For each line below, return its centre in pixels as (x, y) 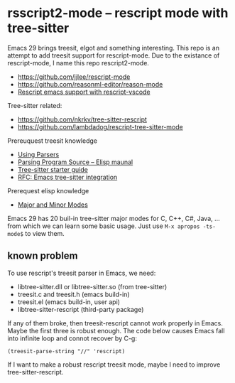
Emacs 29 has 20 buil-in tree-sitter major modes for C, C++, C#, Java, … (114, 218)
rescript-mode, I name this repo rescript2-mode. (78, 63)
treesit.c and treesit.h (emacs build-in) (73, 294)
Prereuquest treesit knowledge (53, 141)
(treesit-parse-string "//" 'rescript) (66, 351)
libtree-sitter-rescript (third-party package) (81, 309)
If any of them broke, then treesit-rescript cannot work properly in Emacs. (115, 323)
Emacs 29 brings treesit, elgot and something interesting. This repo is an (114, 48)
